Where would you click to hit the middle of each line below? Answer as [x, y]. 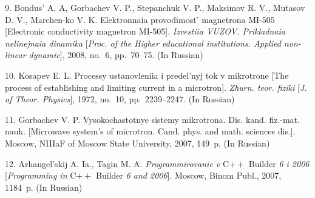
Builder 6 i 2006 [279, 163]
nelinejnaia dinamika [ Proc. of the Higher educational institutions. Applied [143, 43]
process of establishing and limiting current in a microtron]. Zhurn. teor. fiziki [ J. [156, 87]
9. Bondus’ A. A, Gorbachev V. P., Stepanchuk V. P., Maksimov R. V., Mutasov [155, 7]
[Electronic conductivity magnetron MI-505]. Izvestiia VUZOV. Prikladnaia [145, 31]
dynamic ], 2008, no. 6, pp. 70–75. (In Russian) [116, 55]
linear [15, 55]
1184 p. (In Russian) [44, 187]
